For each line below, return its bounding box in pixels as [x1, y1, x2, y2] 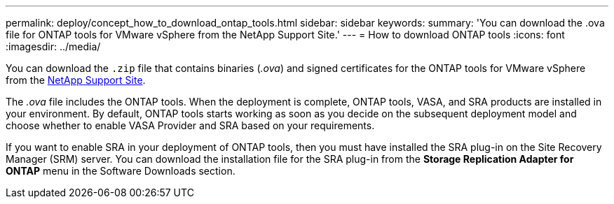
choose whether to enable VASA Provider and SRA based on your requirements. [6, 119, 375, 131]
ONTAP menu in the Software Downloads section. [6, 165, 236, 177]
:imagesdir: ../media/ [6, 41, 101, 52]
